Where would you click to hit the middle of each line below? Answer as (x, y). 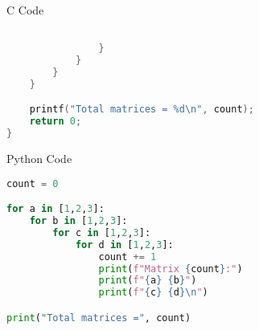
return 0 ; (55, 122)
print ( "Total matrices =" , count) (99, 318)
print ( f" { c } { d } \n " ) (153, 293)
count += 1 (127, 257)
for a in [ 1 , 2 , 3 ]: (55, 209)
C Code (25, 10)
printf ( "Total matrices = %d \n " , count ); (142, 110)
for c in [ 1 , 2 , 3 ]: (102, 232)
